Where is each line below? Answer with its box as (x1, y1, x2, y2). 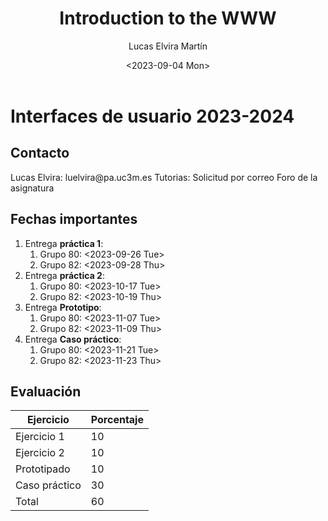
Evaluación (10, 383, 82, 400)
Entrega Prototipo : (24, 301, 102, 313)
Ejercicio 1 (15, 430, 65, 444)
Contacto (10, 145, 70, 162)
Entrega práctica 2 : (24, 269, 105, 281)
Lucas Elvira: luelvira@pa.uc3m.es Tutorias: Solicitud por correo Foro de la (10, 171, 318, 183)
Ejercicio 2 (15, 446, 65, 460)
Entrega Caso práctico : (24, 333, 122, 345)
